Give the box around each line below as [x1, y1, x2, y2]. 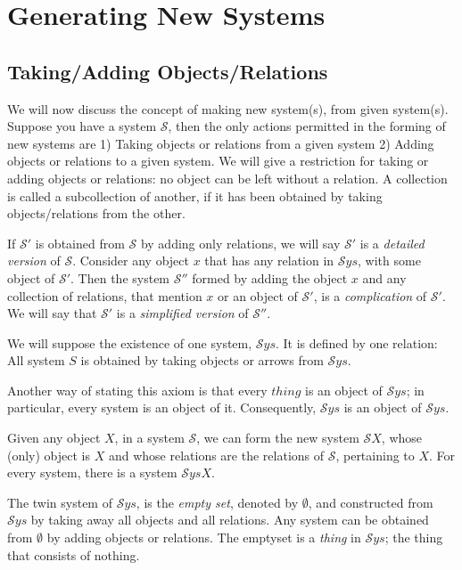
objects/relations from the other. [7, 204, 186, 223]
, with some [358, 251, 421, 270]
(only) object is [7, 445, 91, 464]
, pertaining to [335, 445, 415, 464]
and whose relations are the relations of [108, 445, 325, 464]
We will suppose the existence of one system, [7, 333, 252, 352]
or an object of [218, 286, 298, 305]
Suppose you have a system [7, 117, 157, 135]
